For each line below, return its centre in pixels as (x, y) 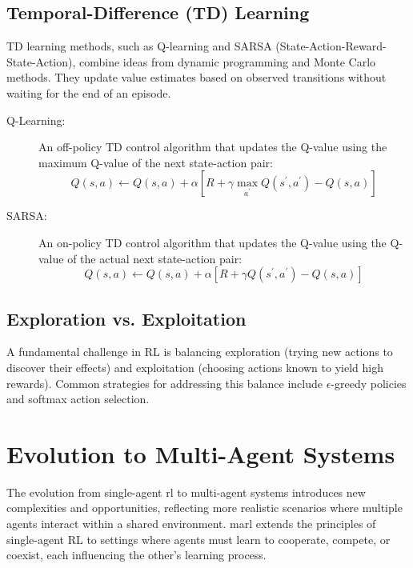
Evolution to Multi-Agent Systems (201, 453)
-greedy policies (369, 383)
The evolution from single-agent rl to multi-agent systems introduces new (186, 492)
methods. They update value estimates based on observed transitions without (196, 77)
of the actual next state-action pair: (155, 258)
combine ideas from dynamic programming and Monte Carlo (227, 61)
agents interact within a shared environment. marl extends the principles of (191, 524)
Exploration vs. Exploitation (126, 318)
